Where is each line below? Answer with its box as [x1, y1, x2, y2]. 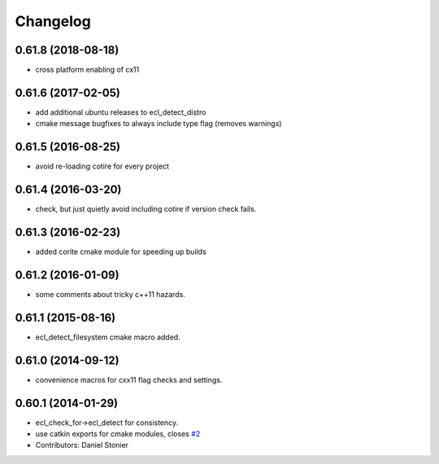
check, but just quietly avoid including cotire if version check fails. [35, 204, 257, 214]
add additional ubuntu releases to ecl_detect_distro [35, 107, 206, 117]
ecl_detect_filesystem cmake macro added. [35, 332, 180, 342]
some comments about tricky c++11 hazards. [35, 289, 186, 299]
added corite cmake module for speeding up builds [35, 247, 206, 256]
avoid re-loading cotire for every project [35, 161, 170, 171]
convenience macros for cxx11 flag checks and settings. [35, 374, 223, 384]
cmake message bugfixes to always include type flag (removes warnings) [35, 119, 282, 129]
